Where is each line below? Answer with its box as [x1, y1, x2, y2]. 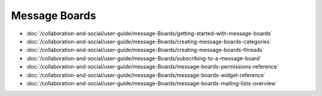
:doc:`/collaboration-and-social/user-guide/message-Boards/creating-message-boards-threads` [26, 47, 264, 54]
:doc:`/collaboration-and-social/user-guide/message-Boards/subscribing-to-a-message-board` [26, 54, 262, 62]
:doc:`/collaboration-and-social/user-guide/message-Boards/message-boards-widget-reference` [26, 72, 266, 79]
